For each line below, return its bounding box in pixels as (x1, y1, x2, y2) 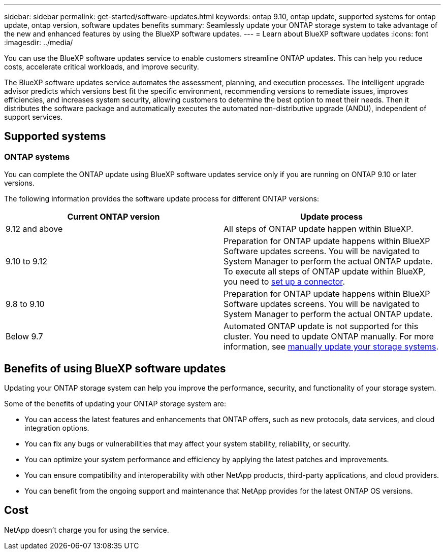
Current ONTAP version (67, 212, 160, 222)
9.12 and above (6, 224, 63, 234)
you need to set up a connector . (224, 276, 345, 287)
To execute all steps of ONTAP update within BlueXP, (224, 266, 426, 277)
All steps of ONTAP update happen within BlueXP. (224, 224, 414, 234)
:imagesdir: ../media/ (4, 38, 73, 47)
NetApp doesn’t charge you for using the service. (4, 525, 169, 534)
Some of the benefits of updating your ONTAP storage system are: (4, 399, 226, 408)
